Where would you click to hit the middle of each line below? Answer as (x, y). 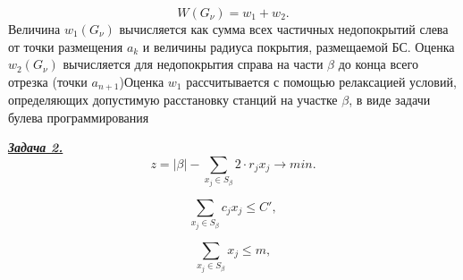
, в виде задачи (390, 100)
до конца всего (378, 64)
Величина (34, 29)
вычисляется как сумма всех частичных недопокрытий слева (284, 29)
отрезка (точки (48, 81)
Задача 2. (36, 147)
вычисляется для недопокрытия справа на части (193, 64)
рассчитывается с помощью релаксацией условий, (321, 81)
